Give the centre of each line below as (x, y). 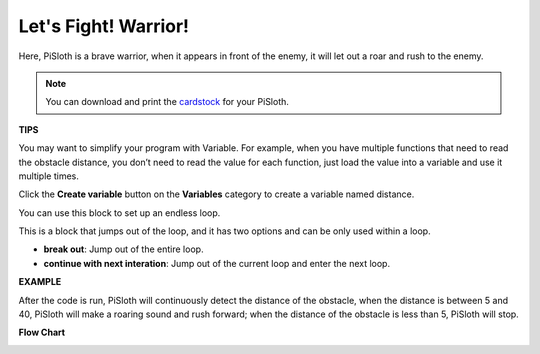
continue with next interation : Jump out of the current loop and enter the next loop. (216, 263)
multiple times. (48, 176)
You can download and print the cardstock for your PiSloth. (167, 102)
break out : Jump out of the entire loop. (123, 249)
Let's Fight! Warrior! (104, 26)
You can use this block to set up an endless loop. (119, 212)
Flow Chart (41, 332)
